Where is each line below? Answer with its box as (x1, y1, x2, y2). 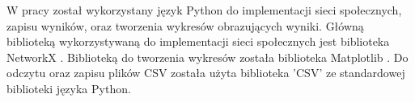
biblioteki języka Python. (6, 80, 131, 96)
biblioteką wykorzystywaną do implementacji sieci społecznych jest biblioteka (6, 33, 390, 50)
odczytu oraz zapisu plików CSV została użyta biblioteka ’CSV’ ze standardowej (6, 64, 405, 81)
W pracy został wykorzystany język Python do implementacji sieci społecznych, (6, 2, 402, 18)
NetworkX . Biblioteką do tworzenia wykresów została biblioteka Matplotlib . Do (6, 48, 409, 65)
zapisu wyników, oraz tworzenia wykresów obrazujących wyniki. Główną (6, 17, 364, 34)
